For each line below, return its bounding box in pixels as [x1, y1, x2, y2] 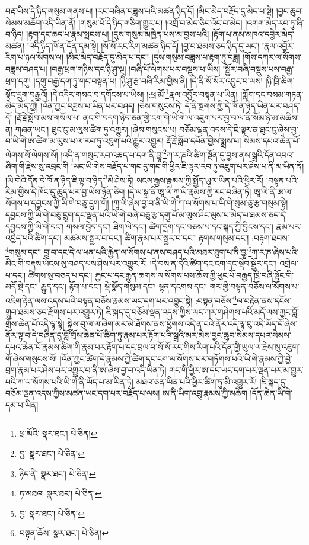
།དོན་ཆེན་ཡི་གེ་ [250, 387, 293, 399]
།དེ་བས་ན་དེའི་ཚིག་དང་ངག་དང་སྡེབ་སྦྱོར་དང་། [149, 257, 277, 270]
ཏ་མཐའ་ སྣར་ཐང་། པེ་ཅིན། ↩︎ [19, 487, 102, 499]
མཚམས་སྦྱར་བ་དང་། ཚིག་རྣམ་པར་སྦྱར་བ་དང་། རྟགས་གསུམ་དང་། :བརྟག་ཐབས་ [64, 232, 289, 244]
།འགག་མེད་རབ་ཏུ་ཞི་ [245, 16, 304, 28]
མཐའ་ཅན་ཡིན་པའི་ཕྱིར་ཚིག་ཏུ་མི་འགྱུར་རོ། [136, 375, 257, 387]
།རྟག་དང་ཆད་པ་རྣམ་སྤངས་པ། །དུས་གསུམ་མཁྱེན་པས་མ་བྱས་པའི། [26, 28, 209, 40]
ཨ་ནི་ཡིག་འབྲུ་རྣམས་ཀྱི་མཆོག [162, 387, 247, 399]
